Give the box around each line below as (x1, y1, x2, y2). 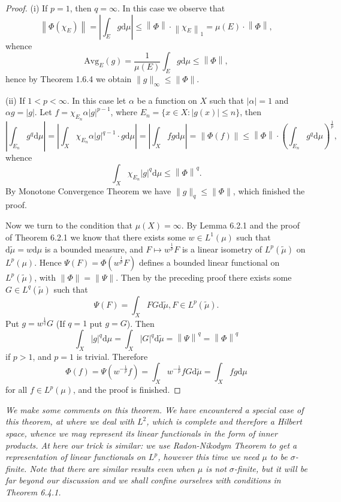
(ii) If (5, 94, 25, 106)
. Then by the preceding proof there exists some (116, 270, 292, 283)
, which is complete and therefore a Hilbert (146, 415, 302, 428)
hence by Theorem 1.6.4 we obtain (5, 72, 132, 85)
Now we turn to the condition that (5, 218, 132, 231)
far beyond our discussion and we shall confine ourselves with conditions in (5, 474, 281, 486)
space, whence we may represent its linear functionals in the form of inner (5, 426, 277, 439)
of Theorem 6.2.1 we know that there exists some (5, 230, 186, 243)
